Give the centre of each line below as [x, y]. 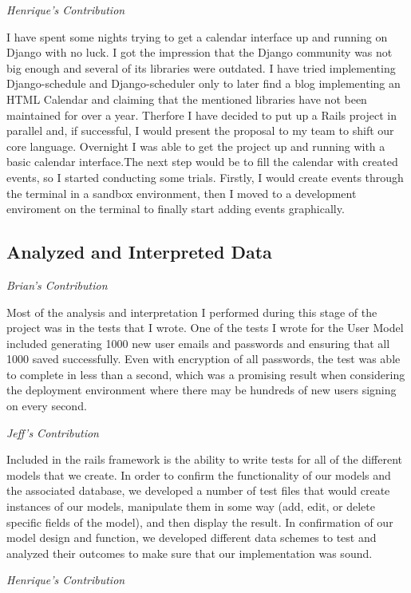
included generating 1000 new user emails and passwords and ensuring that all [198, 343]
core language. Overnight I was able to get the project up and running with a [196, 146]
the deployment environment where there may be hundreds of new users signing [202, 390]
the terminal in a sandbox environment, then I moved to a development [182, 193]
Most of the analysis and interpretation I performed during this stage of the [192, 312]
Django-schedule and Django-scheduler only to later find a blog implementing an [204, 83]
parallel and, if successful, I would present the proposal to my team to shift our [200, 130]
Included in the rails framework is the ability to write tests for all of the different [204, 459]
